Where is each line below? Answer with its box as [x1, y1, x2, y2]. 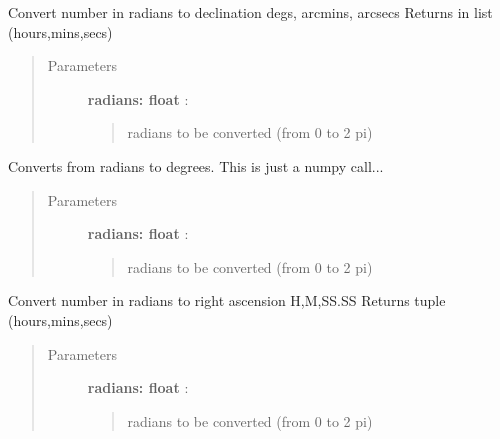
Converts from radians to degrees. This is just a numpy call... [8, 155, 384, 176]
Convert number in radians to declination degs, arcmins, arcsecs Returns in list [8, 2, 493, 22]
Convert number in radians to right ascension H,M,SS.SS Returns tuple [8, 290, 446, 311]
